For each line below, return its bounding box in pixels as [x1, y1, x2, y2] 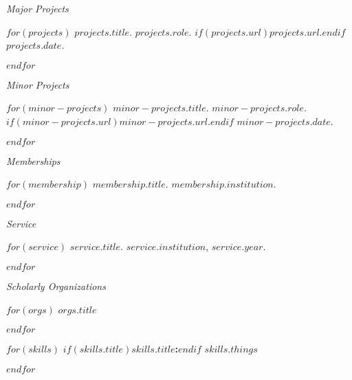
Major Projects [6, 1, 69, 15]
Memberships [6, 153, 60, 168]
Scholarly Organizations [6, 278, 106, 293]
